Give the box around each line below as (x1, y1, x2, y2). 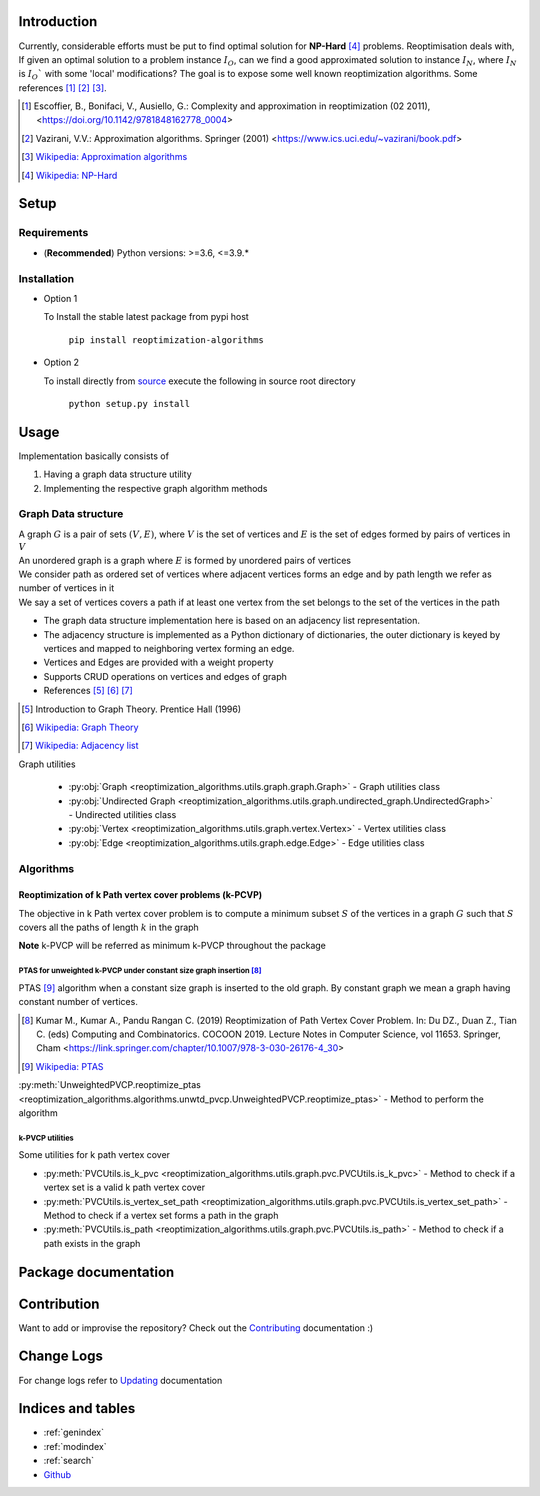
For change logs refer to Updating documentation (18, 1374, 223, 1386)
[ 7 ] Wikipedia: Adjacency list (21, 740, 139, 752)
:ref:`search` (43, 1455, 95, 1467)
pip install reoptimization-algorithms (68, 334, 264, 345)
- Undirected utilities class (68, 808, 177, 820)
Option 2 (43, 356, 80, 369)
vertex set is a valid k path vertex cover (43, 1181, 205, 1194)
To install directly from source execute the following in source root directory (43, 375, 356, 387)
